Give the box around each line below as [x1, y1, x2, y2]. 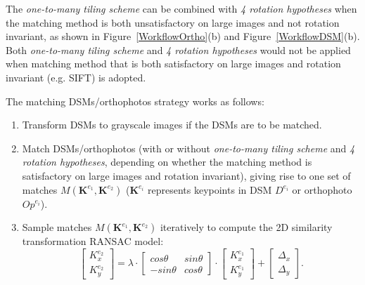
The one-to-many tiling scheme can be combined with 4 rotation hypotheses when [6, 1, 357, 15]
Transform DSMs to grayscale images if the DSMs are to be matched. [22, 117, 322, 132]
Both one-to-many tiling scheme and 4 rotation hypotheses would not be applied [6, 42, 351, 57]
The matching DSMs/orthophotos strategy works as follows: [6, 93, 264, 108]
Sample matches [22, 220, 92, 234]
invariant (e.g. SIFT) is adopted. [6, 69, 146, 84]
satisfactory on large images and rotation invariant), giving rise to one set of [22, 168, 351, 183]
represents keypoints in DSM [148, 182, 272, 197]
